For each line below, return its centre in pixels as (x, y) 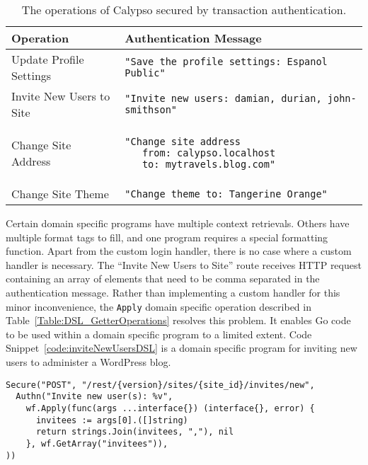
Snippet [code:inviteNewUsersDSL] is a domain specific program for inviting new (182, 348)
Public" (145, 73)
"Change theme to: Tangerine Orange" (226, 194)
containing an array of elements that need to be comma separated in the (163, 279)
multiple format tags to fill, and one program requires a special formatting (167, 237)
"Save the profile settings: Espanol (226, 62)
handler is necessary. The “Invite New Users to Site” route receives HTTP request (184, 264)
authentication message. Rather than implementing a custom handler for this (173, 292)
